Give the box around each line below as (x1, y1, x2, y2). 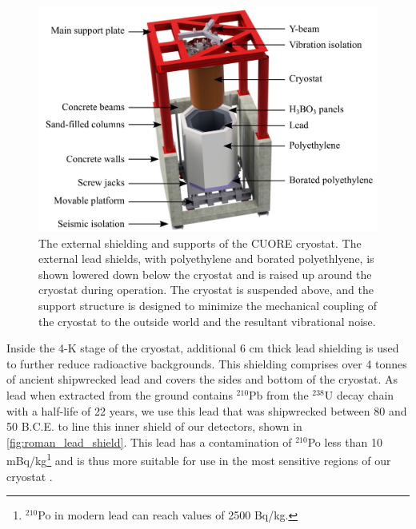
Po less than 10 (307, 433, 382, 450)
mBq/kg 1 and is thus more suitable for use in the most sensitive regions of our (6, 450, 391, 468)
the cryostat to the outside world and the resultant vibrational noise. (38, 312, 376, 329)
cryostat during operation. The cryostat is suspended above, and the (38, 281, 374, 298)
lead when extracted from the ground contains (6, 386, 233, 403)
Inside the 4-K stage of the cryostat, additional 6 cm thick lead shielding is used (6, 340, 399, 356)
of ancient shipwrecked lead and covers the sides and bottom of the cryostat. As (6, 371, 398, 388)
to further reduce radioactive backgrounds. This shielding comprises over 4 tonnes (6, 355, 407, 372)
